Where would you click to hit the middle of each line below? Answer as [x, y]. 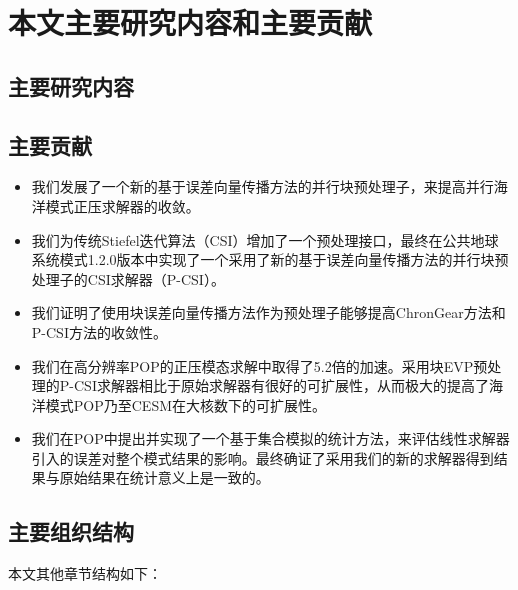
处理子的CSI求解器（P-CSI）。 [128, 278]
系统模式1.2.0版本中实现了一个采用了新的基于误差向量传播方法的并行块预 [270, 259]
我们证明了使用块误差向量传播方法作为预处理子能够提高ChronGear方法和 [268, 312]
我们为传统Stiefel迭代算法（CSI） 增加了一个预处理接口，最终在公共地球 [265, 239]
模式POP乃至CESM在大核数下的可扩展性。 [186, 404]
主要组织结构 [71, 531]
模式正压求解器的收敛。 [122, 205]
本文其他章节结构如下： [85, 573]
